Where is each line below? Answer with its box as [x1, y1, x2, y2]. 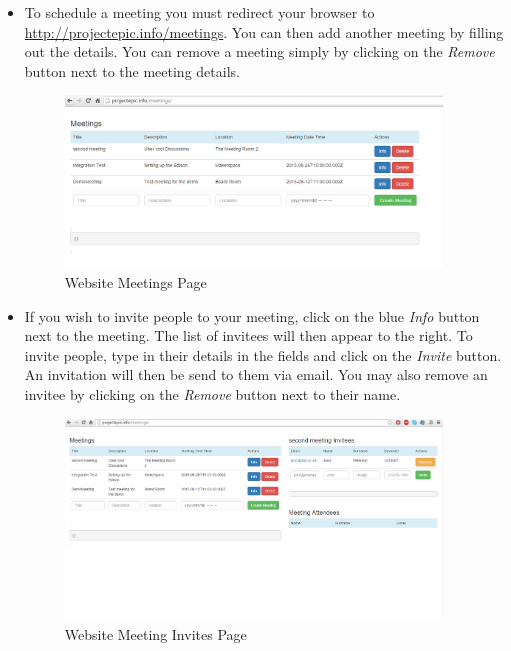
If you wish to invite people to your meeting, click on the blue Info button [24, 305, 480, 326]
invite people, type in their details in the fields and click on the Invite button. [24, 344, 502, 365]
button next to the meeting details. [24, 60, 240, 81]
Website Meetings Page [64, 272, 207, 293]
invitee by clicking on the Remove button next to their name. [24, 384, 401, 405]
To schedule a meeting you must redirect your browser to [24, 2, 375, 22]
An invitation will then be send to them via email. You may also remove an [24, 364, 488, 385]
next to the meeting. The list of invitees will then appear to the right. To [24, 325, 473, 346]
